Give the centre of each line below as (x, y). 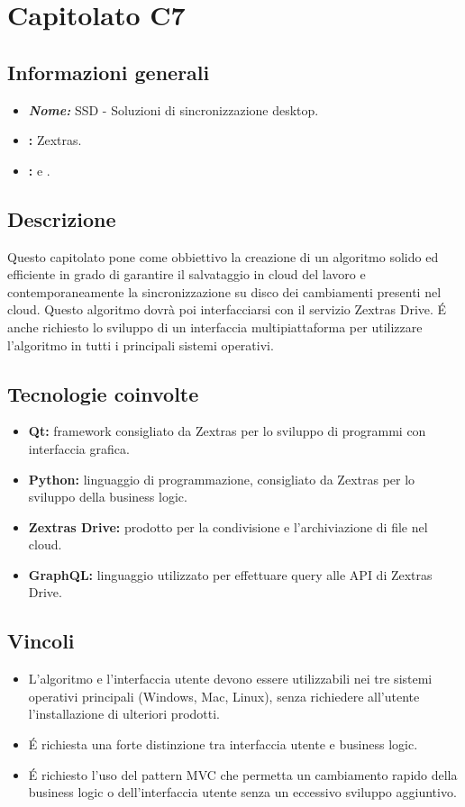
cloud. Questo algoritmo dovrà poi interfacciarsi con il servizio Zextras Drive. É (227, 309)
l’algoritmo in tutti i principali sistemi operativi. (141, 345)
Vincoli (41, 641)
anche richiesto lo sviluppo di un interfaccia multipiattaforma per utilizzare (215, 326)
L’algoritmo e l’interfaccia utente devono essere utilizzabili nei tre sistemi (230, 679)
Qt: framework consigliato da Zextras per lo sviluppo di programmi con (227, 431)
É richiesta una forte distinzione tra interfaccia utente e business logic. (223, 744)
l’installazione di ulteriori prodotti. (124, 714)
